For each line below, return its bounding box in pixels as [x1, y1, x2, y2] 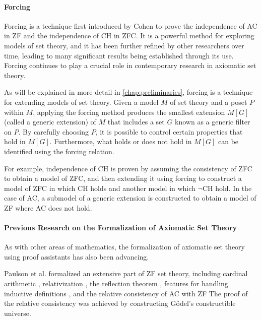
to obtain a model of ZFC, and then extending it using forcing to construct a [4, 173, 242, 183]
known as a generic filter [175, 116, 250, 127]
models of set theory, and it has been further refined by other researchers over [4, 40, 244, 50]
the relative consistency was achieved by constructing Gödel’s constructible [4, 298, 236, 308]
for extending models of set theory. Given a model [4, 96, 159, 107]
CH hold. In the [202, 182, 252, 193]
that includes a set [107, 116, 165, 127]
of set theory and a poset [170, 96, 247, 107]
